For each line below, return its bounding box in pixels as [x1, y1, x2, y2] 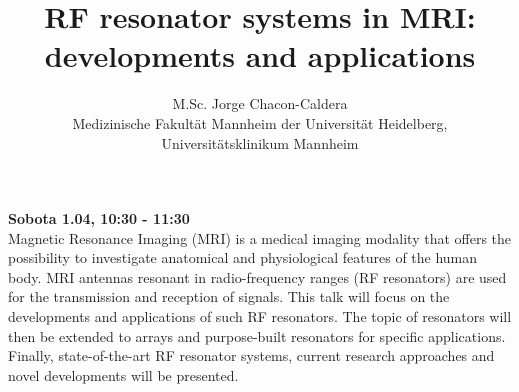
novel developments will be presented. [8, 364, 239, 385]
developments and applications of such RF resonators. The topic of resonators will [8, 306, 512, 327]
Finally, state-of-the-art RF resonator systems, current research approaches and [8, 345, 495, 366]
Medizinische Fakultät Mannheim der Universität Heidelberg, [72, 112, 448, 133]
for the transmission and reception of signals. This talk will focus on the [8, 286, 450, 307]
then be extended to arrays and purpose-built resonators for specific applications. [8, 325, 506, 346]
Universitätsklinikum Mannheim [161, 132, 359, 153]
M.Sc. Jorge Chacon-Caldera [172, 93, 348, 114]
